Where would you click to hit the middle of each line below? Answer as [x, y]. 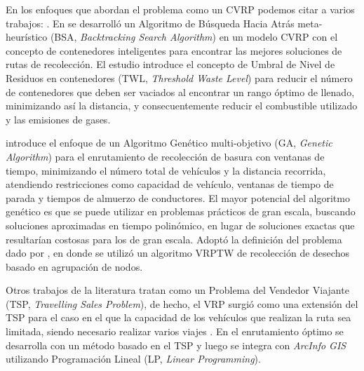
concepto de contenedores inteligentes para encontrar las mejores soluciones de [174, 50]
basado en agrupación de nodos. [74, 266]
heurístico [27, 37]
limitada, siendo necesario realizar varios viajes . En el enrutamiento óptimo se [175, 331]
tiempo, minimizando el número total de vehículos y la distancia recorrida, [166, 170]
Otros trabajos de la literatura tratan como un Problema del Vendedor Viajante [177, 290]
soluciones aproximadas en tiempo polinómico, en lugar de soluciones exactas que [180, 225]
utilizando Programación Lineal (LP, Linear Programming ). [133, 359]
